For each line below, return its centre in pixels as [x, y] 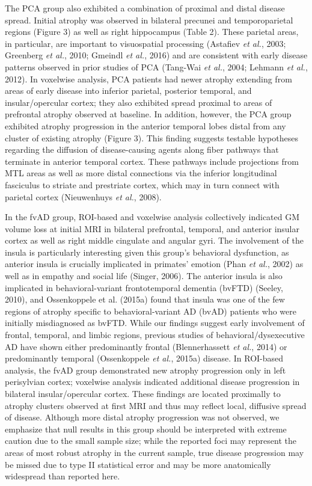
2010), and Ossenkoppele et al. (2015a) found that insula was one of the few [145, 299]
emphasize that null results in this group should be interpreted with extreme [146, 429]
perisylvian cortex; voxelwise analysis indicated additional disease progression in [152, 382]
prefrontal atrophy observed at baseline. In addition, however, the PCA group [148, 114]
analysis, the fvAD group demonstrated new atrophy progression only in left [145, 370]
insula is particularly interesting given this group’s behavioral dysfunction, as [147, 252]
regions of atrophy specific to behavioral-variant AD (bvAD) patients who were [151, 311]
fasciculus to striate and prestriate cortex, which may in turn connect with [142, 184]
